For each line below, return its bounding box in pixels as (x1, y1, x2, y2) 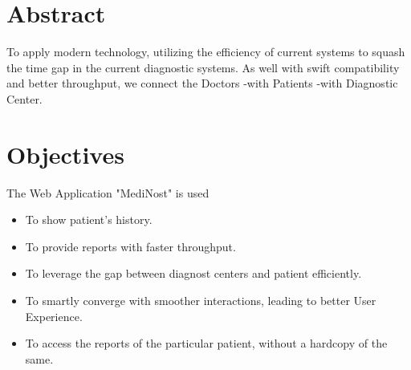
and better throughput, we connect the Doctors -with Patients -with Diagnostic (6, 75, 398, 91)
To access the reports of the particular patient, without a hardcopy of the (25, 335, 388, 352)
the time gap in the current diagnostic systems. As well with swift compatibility (6, 59, 400, 75)
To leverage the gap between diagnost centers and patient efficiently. (25, 265, 362, 282)
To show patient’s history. (25, 211, 153, 228)
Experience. (25, 307, 83, 324)
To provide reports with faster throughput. (25, 238, 236, 254)
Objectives (6, 137, 124, 170)
